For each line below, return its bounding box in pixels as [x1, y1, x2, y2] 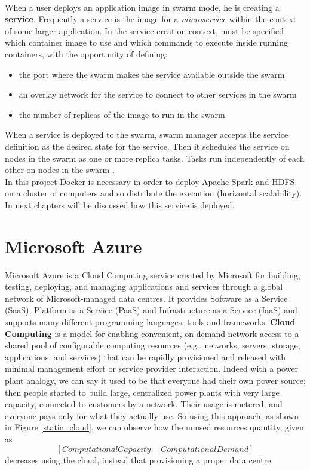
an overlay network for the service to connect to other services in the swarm [19, 88, 297, 101]
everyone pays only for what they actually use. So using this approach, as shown [5, 409, 299, 422]
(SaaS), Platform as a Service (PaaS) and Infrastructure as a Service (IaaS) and [5, 304, 297, 316]
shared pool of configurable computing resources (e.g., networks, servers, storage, [5, 339, 300, 351]
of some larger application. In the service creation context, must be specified [5, 24, 284, 37]
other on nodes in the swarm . [5, 163, 115, 176]
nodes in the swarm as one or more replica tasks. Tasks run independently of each [5, 151, 305, 164]
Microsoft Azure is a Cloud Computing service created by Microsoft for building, [5, 268, 300, 281]
